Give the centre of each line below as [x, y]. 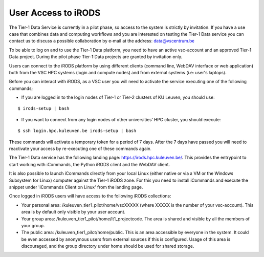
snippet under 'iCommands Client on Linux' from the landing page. [76, 187]
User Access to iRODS [55, 13]
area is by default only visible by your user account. [73, 212]
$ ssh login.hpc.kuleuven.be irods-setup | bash [77, 131]
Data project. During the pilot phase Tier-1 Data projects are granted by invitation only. [96, 57]
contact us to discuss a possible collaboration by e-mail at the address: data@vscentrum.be [102, 41]
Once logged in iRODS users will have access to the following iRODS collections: [90, 196]
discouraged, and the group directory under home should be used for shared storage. [108, 246]
